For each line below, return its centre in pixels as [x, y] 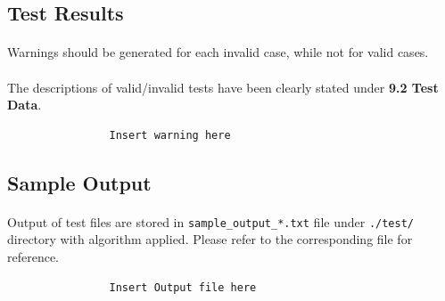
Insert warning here [170, 135]
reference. [33, 256]
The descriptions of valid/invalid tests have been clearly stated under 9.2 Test [223, 87]
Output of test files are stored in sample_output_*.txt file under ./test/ [211, 221]
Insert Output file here [183, 287]
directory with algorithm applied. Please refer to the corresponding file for [210, 239]
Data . [25, 105]
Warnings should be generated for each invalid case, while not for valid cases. [218, 52]
